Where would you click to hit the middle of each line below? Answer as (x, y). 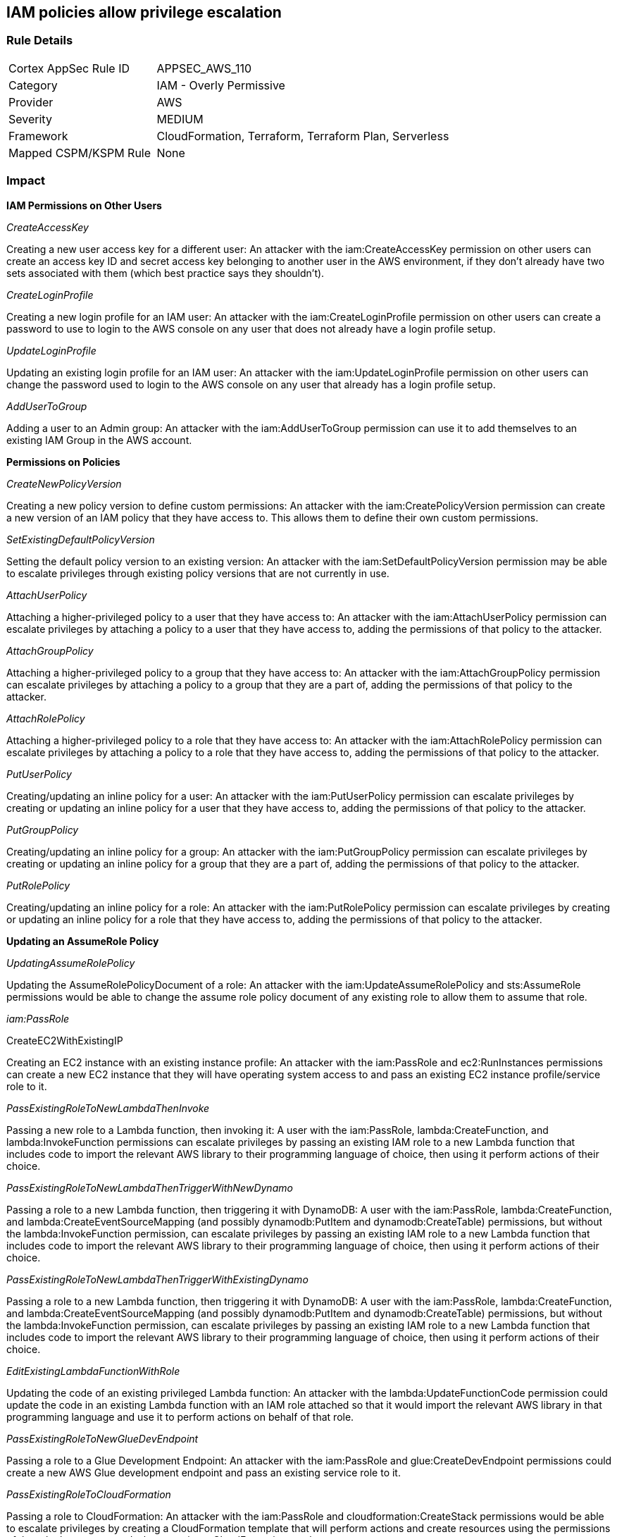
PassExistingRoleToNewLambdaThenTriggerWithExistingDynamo (157, 1279)
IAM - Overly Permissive (221, 85)
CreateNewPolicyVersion (64, 483)
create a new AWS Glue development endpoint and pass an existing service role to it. (204, 1472)
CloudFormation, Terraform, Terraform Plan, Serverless (303, 136)
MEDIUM (180, 119)
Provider (31, 102)
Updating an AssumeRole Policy (83, 941)
